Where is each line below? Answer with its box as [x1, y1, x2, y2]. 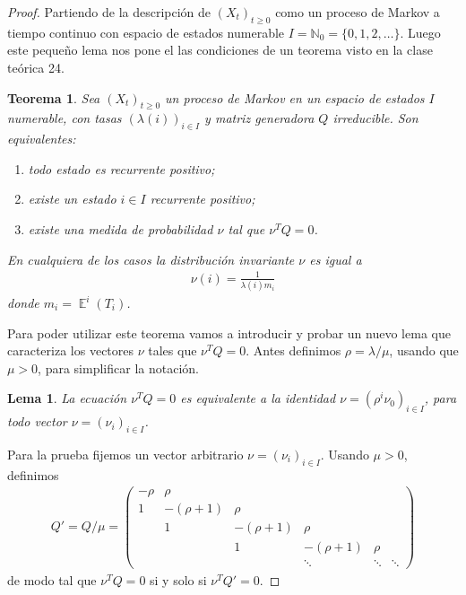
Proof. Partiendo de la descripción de [7, 3, 211, 21]
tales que [148, 341, 197, 360]
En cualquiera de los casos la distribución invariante [7, 249, 295, 268]
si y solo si [150, 570, 207, 589]
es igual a [309, 249, 362, 268]
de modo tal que [7, 570, 97, 589]
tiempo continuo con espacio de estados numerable [7, 22, 285, 41]
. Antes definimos [246, 341, 341, 360]
